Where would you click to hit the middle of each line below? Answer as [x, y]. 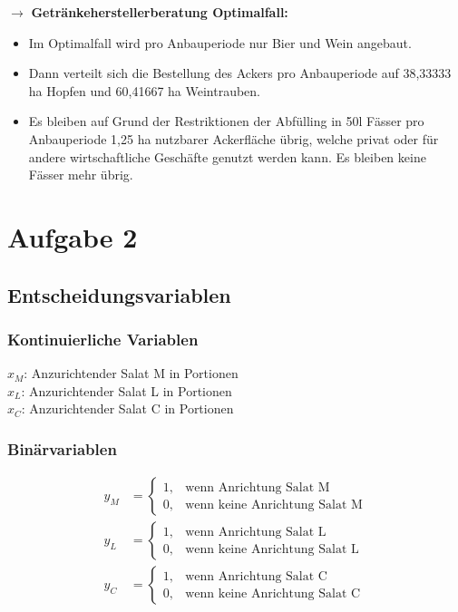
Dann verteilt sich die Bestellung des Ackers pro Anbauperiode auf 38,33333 [240, 73]
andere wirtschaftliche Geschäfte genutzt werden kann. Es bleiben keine [227, 156]
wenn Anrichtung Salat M [258, 487]
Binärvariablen [62, 448]
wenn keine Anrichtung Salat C [273, 593]
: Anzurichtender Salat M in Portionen [131, 373]
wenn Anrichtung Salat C [256, 576]
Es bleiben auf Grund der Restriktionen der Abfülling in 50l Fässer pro [226, 121]
